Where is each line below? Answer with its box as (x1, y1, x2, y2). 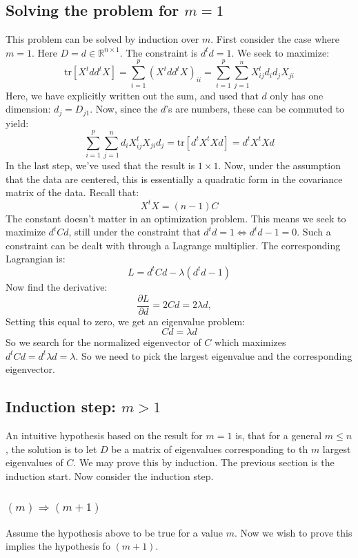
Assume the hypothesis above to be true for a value (6, 525, 223, 539)
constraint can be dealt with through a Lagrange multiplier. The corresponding (6, 238, 341, 252)
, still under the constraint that (68, 224, 201, 239)
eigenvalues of (6, 455, 63, 470)
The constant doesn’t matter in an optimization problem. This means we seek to (6, 211, 346, 225)
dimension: (6, 102, 51, 116)
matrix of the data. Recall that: (6, 185, 139, 200)
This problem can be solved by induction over (6, 32, 199, 46)
